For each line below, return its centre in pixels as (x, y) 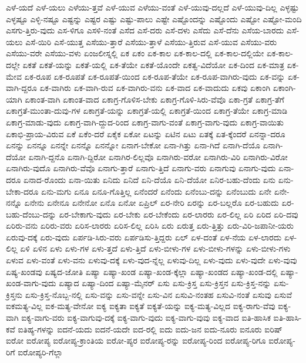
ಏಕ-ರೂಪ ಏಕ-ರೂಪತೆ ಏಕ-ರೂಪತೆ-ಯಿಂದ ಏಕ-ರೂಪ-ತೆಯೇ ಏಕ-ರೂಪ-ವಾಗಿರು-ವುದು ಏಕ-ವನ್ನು (155, 76)
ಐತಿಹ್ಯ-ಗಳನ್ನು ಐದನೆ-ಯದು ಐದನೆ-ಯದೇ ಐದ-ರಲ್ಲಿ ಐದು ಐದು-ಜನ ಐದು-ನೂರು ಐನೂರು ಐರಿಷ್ (150, 329)
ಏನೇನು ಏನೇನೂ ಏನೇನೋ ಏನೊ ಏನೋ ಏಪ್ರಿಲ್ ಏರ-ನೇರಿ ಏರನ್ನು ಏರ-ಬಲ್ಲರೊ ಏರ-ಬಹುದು (152, 203)
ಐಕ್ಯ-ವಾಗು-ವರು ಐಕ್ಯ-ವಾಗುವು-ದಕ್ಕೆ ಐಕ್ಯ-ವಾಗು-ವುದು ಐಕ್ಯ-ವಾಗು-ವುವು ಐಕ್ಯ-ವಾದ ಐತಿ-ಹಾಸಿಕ (146, 318)
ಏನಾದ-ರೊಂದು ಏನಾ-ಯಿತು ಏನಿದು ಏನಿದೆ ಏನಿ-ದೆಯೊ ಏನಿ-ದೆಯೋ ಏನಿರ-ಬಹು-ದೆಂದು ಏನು (150, 179)
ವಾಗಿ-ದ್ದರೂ (21, 88)
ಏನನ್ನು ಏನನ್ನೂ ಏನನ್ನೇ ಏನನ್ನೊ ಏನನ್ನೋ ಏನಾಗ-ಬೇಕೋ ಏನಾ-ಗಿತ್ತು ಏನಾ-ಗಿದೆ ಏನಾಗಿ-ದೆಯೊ (133, 145)
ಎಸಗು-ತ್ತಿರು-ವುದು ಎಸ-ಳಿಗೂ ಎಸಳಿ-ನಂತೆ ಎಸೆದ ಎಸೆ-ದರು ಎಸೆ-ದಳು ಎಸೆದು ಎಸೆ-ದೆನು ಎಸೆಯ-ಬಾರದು (145, 30)
